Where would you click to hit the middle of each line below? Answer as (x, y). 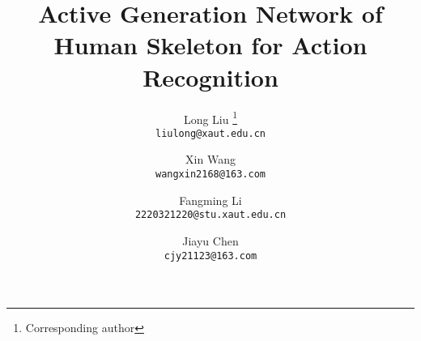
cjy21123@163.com (210, 256)
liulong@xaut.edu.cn (210, 133)
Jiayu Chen (210, 240)
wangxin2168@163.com (210, 174)
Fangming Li (210, 200)
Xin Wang (210, 159)
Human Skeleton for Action (210, 45)
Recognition (210, 77)
